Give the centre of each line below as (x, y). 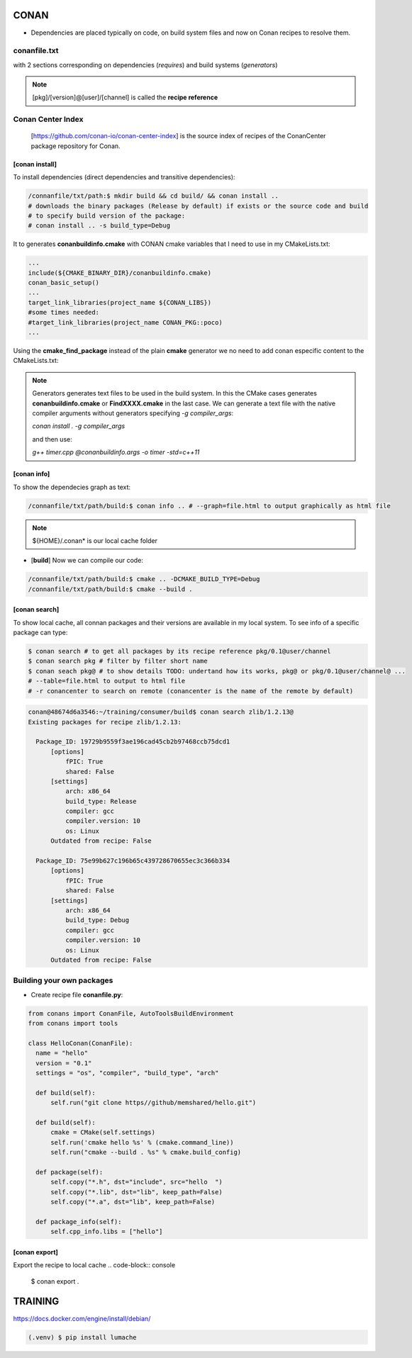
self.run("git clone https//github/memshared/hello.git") (154, 1103)
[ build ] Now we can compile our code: (87, 561)
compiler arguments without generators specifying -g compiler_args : (133, 413)
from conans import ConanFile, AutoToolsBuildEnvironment (131, 1013)
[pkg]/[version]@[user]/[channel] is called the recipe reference (125, 97)
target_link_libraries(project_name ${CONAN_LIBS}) (120, 302)
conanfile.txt (36, 51)
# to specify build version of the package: (107, 215)
